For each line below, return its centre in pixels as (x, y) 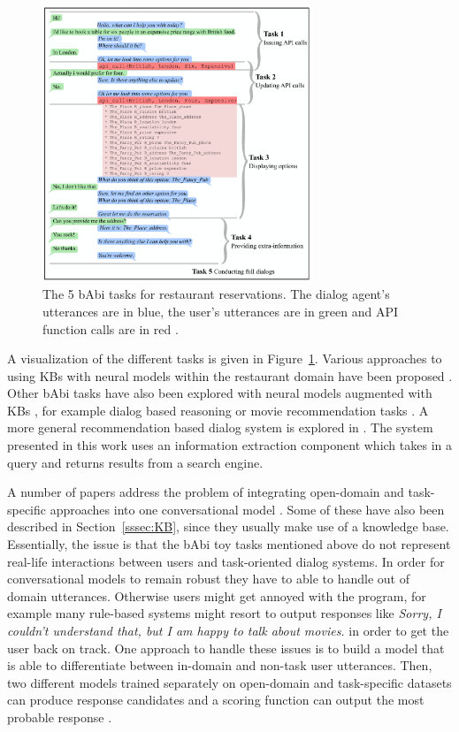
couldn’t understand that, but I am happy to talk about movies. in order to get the (228, 630)
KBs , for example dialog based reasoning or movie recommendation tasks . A (218, 410)
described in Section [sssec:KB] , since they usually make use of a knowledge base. (228, 526)
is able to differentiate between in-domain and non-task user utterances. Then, (220, 665)
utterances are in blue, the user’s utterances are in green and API (221, 311)
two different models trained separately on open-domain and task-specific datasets (229, 682)
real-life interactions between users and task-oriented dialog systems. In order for (226, 561)
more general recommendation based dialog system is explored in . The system (220, 427)
